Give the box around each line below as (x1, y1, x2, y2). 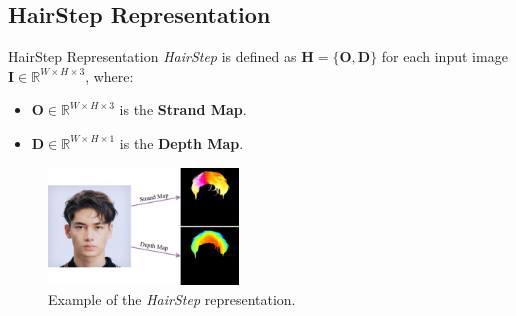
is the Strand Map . (119, 99, 247, 120)
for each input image (381, 46, 508, 67)
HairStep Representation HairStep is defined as (8, 46, 297, 67)
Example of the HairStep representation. (48, 288, 296, 309)
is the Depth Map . (119, 132, 244, 153)
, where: (85, 65, 134, 86)
